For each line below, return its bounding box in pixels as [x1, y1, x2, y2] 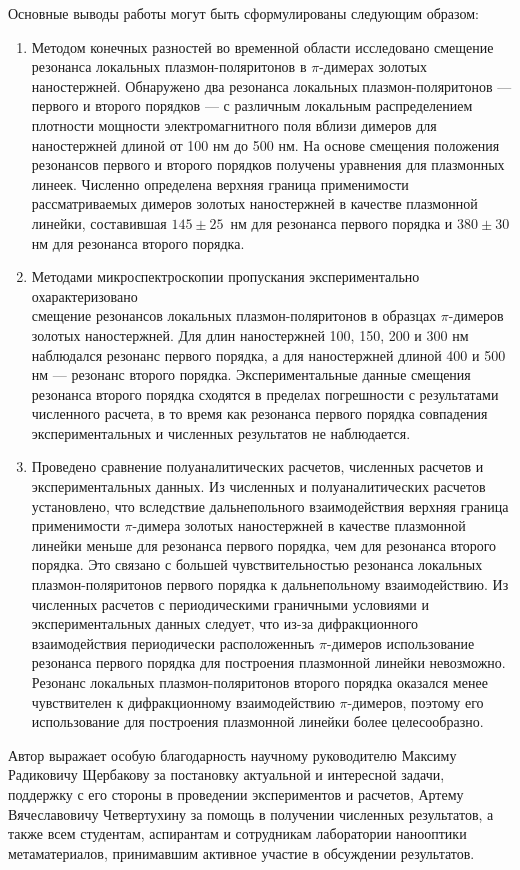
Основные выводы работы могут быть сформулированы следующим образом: [8, 3, 479, 23]
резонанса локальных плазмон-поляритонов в [31, 56, 307, 77]
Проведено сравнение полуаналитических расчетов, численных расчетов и [31, 456, 484, 477]
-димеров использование [327, 632, 475, 653]
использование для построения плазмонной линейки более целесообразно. [31, 711, 484, 732]
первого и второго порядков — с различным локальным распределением [31, 95, 473, 116]
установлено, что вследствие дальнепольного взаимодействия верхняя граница [31, 495, 509, 516]
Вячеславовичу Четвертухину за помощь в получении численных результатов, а [8, 803, 494, 824]
